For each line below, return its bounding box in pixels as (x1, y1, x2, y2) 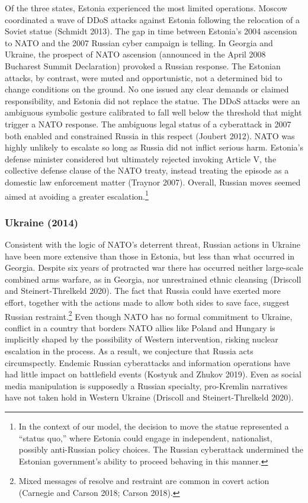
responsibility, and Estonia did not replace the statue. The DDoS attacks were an (5, 94, 300, 107)
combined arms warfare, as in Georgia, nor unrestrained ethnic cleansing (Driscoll (5, 273, 301, 285)
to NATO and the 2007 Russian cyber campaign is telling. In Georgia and (5, 36, 273, 49)
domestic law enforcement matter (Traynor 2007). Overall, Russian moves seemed (5, 175, 301, 188)
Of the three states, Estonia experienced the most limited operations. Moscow (5, 2, 287, 14)
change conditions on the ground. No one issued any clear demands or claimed (5, 83, 289, 95)
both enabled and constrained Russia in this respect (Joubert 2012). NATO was (5, 129, 295, 142)
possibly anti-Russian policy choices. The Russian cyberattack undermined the (18, 443, 303, 456)
